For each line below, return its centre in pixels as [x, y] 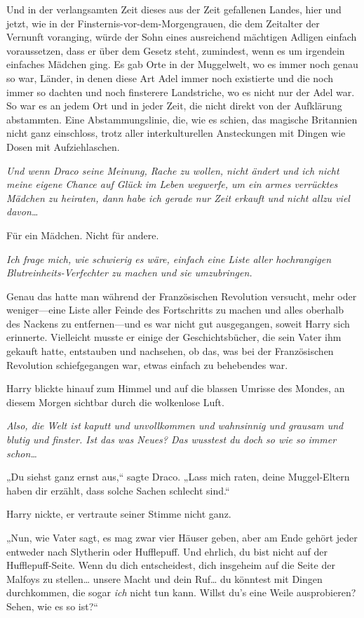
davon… [22, 211]
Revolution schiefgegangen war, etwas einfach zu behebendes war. [147, 364]
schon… [22, 453]
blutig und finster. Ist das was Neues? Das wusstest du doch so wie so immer [171, 439]
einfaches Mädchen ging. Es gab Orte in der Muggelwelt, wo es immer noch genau [182, 64]
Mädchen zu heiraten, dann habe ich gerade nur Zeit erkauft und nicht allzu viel [178, 197]
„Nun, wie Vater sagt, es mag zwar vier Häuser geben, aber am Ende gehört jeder [182, 537]
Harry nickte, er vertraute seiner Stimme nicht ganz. [119, 514]
